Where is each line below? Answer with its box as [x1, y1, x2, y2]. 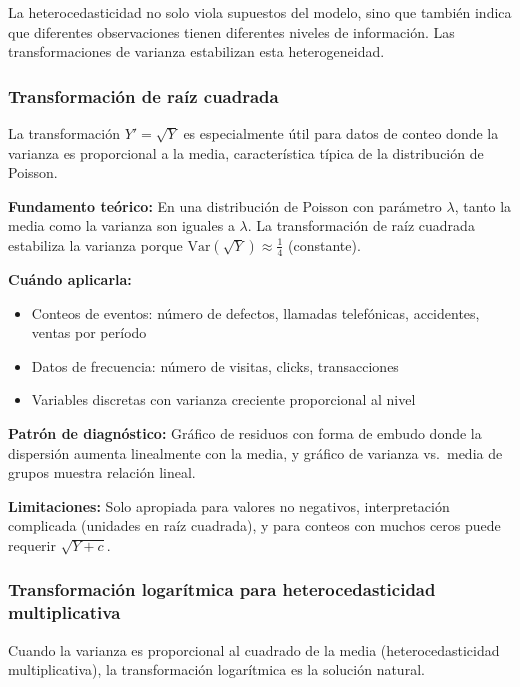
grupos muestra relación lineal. [8, 462, 196, 483]
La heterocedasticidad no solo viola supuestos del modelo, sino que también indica [8, 2, 512, 22]
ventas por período [31, 322, 147, 343]
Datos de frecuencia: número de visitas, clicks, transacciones [31, 355, 399, 376]
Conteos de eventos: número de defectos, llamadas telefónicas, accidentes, [31, 302, 480, 323]
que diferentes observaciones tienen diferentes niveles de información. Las [8, 21, 455, 42]
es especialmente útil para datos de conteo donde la [183, 123, 499, 143]
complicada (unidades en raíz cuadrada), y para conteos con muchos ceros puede [8, 515, 501, 536]
